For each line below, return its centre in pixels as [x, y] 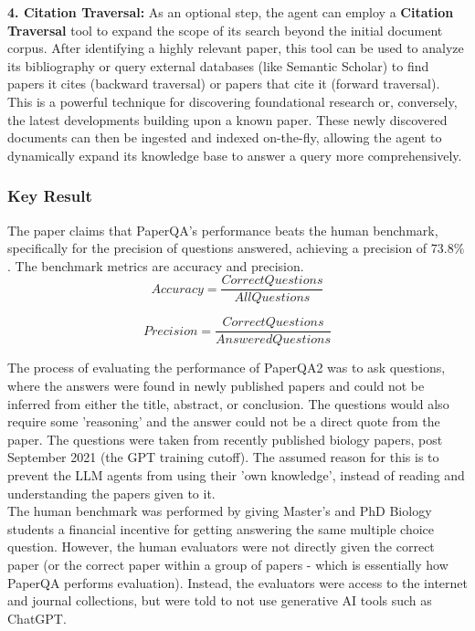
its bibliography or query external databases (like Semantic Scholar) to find [218, 65]
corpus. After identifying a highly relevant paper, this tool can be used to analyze [236, 48]
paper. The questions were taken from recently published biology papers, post [225, 439]
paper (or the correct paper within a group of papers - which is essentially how [228, 564]
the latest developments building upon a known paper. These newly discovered [227, 119]
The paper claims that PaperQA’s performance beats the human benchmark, [223, 230]
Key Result [50, 196]
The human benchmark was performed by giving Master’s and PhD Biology [220, 511]
